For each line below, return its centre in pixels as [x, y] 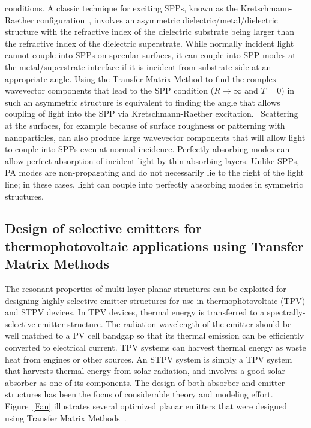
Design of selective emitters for [103, 228]
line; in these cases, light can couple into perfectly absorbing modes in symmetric [154, 184]
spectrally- [286, 312]
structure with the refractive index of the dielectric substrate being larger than [150, 31]
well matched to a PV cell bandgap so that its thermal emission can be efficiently [155, 335]
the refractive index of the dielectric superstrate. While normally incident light [149, 43]
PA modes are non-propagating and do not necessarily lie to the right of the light [154, 172]
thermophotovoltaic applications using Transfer [154, 245]
